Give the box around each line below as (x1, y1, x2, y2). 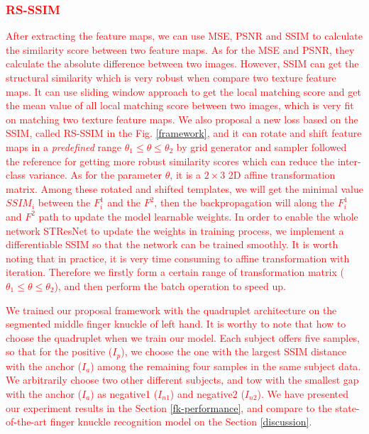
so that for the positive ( (6, 344, 113, 359)
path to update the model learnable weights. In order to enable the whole (38, 208, 358, 223)
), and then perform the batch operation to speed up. (54, 278, 286, 293)
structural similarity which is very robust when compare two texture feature (6, 70, 336, 84)
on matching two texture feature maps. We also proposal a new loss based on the (6, 111, 358, 126)
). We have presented (257, 386, 349, 401)
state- (335, 400, 360, 415)
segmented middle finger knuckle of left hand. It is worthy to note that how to (6, 316, 346, 331)
